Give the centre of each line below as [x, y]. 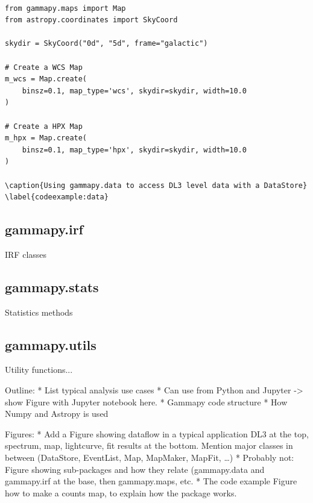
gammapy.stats [52, 286]
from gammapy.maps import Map [65, 8]
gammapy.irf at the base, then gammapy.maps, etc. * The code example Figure [151, 481]
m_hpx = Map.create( [46, 138]
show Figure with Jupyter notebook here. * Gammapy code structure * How [146, 401]
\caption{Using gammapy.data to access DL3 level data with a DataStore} [156, 185]
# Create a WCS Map [44, 67]
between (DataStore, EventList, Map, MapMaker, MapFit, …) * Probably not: [150, 458]
